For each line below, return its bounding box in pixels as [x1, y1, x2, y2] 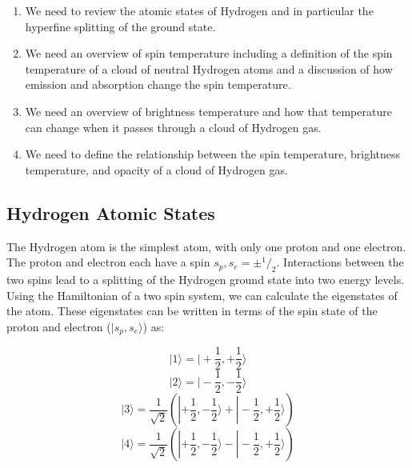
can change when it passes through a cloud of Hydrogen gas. [25, 118, 322, 135]
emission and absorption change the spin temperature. [25, 76, 291, 93]
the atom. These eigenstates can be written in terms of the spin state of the [6, 302, 378, 319]
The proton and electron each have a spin [6, 254, 210, 270]
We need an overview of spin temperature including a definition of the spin [25, 45, 393, 62]
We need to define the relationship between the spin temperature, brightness [25, 146, 401, 162]
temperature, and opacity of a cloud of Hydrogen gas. [25, 161, 288, 178]
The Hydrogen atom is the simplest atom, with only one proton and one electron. [6, 238, 406, 254]
